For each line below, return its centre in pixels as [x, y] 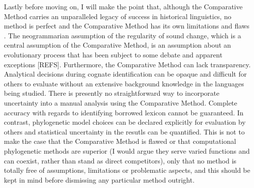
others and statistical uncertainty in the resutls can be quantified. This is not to [124, 131]
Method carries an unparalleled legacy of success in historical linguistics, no [118, 16]
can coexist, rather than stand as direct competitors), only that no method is [120, 160]
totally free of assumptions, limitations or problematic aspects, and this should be [127, 170]
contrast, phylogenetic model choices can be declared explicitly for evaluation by [125, 122]
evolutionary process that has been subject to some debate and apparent [113, 54]
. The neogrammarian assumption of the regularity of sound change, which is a [123, 35]
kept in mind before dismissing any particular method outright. [99, 179]
